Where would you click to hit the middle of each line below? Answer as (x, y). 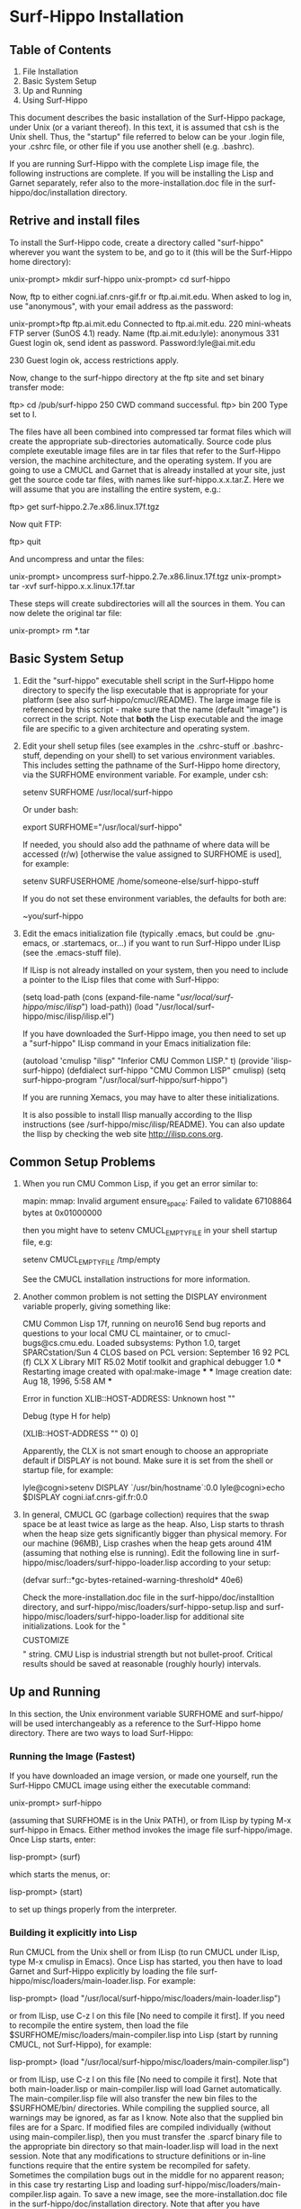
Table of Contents (61, 50)
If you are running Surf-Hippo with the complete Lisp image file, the (134, 164)
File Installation (50, 71)
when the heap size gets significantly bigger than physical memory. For (155, 1533)
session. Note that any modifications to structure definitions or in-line (138, 2156)
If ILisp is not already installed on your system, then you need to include (155, 969)
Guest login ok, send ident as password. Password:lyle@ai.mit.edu (133, 342)
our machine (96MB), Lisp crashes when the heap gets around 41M (147, 1543)
